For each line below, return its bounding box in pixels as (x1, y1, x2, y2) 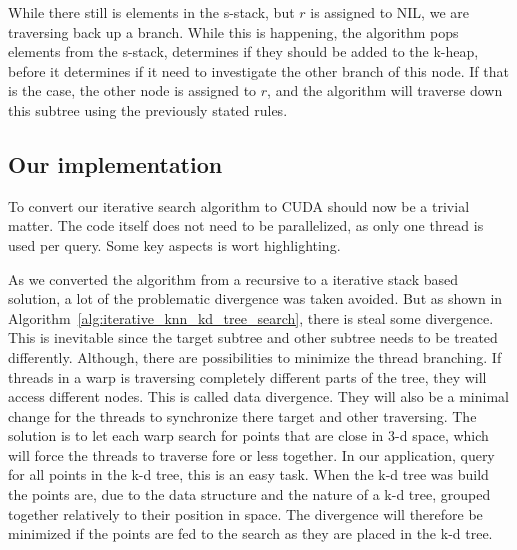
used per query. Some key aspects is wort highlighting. (8, 234, 341, 255)
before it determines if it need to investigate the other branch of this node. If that (8, 60, 509, 81)
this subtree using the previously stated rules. (8, 99, 288, 120)
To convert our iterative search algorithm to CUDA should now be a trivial (8, 195, 470, 216)
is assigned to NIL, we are (310, 2, 469, 22)
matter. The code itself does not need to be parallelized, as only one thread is (8, 215, 484, 236)
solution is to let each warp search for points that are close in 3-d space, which (8, 425, 489, 446)
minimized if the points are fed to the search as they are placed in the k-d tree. (8, 523, 493, 544)
